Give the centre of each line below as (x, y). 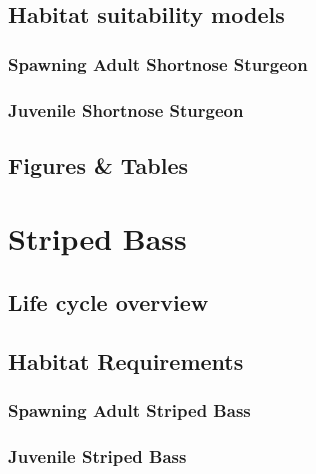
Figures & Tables (98, 164)
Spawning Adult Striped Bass (129, 410)
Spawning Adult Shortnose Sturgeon (158, 63)
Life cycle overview (108, 302)
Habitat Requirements (126, 360)
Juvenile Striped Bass (97, 455)
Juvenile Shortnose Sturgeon (126, 109)
